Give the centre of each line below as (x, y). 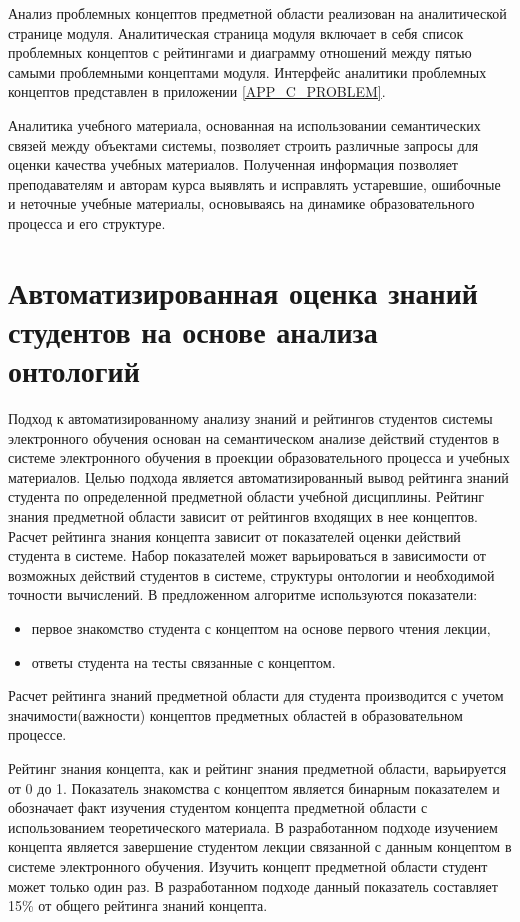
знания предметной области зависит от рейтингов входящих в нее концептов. (243, 516)
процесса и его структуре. (87, 222)
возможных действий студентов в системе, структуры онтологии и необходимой (251, 574)
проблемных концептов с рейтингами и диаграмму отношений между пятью (240, 52)
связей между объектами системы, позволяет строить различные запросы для (243, 144)
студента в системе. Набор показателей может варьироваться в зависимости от (247, 555)
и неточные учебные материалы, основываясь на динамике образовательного (241, 203)
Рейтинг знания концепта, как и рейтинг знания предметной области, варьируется (257, 767)
